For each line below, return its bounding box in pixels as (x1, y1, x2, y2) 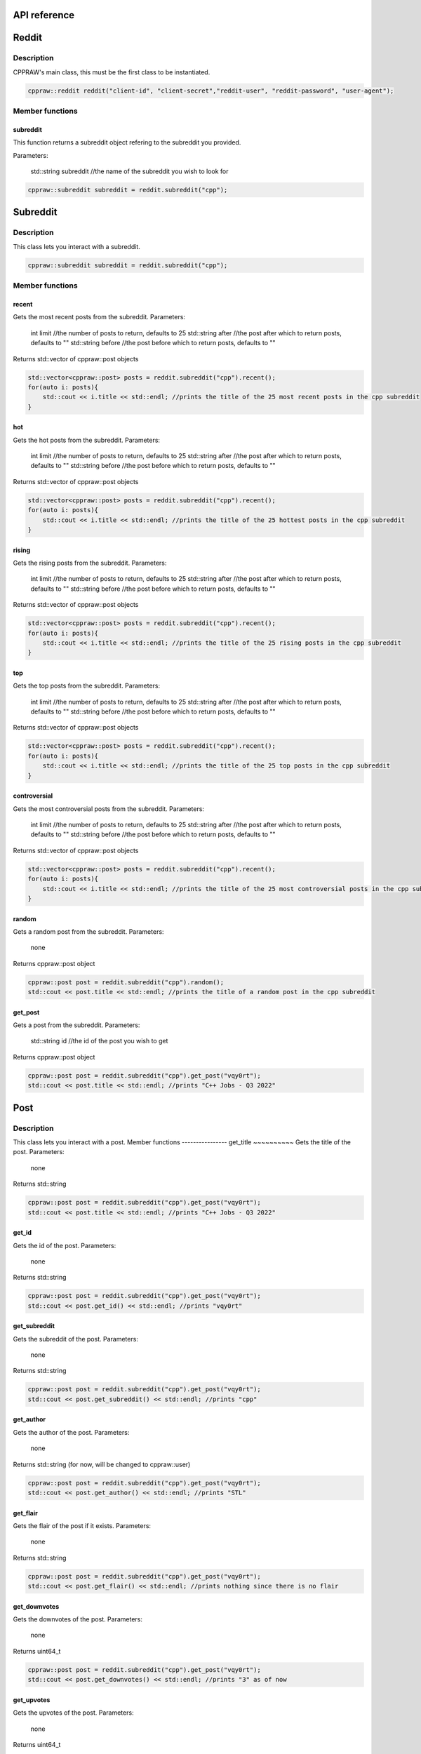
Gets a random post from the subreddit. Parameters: (13, 927, 164, 936)
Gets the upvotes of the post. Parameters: (13, 1708, 134, 1717)
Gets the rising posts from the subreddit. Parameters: (13, 558, 167, 567)
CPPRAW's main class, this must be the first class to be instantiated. (13, 67, 210, 76)
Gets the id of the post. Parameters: (13, 1241, 116, 1250)
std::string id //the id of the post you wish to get (30, 1037, 168, 1045)
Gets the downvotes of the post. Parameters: (13, 1615, 143, 1624)
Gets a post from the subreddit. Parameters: (13, 1021, 140, 1029)
